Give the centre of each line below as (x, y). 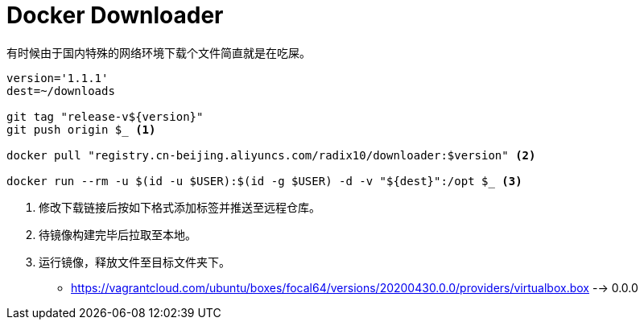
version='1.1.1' (58, 78)
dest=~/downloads (61, 91)
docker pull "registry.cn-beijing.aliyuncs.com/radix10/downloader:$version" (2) (271, 155)
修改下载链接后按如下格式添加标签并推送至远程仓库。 (180, 207)
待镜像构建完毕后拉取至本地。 (118, 234)
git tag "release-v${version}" (105, 116)
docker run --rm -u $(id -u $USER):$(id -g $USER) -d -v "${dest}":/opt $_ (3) (264, 181)
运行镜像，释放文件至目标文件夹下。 (134, 262)
